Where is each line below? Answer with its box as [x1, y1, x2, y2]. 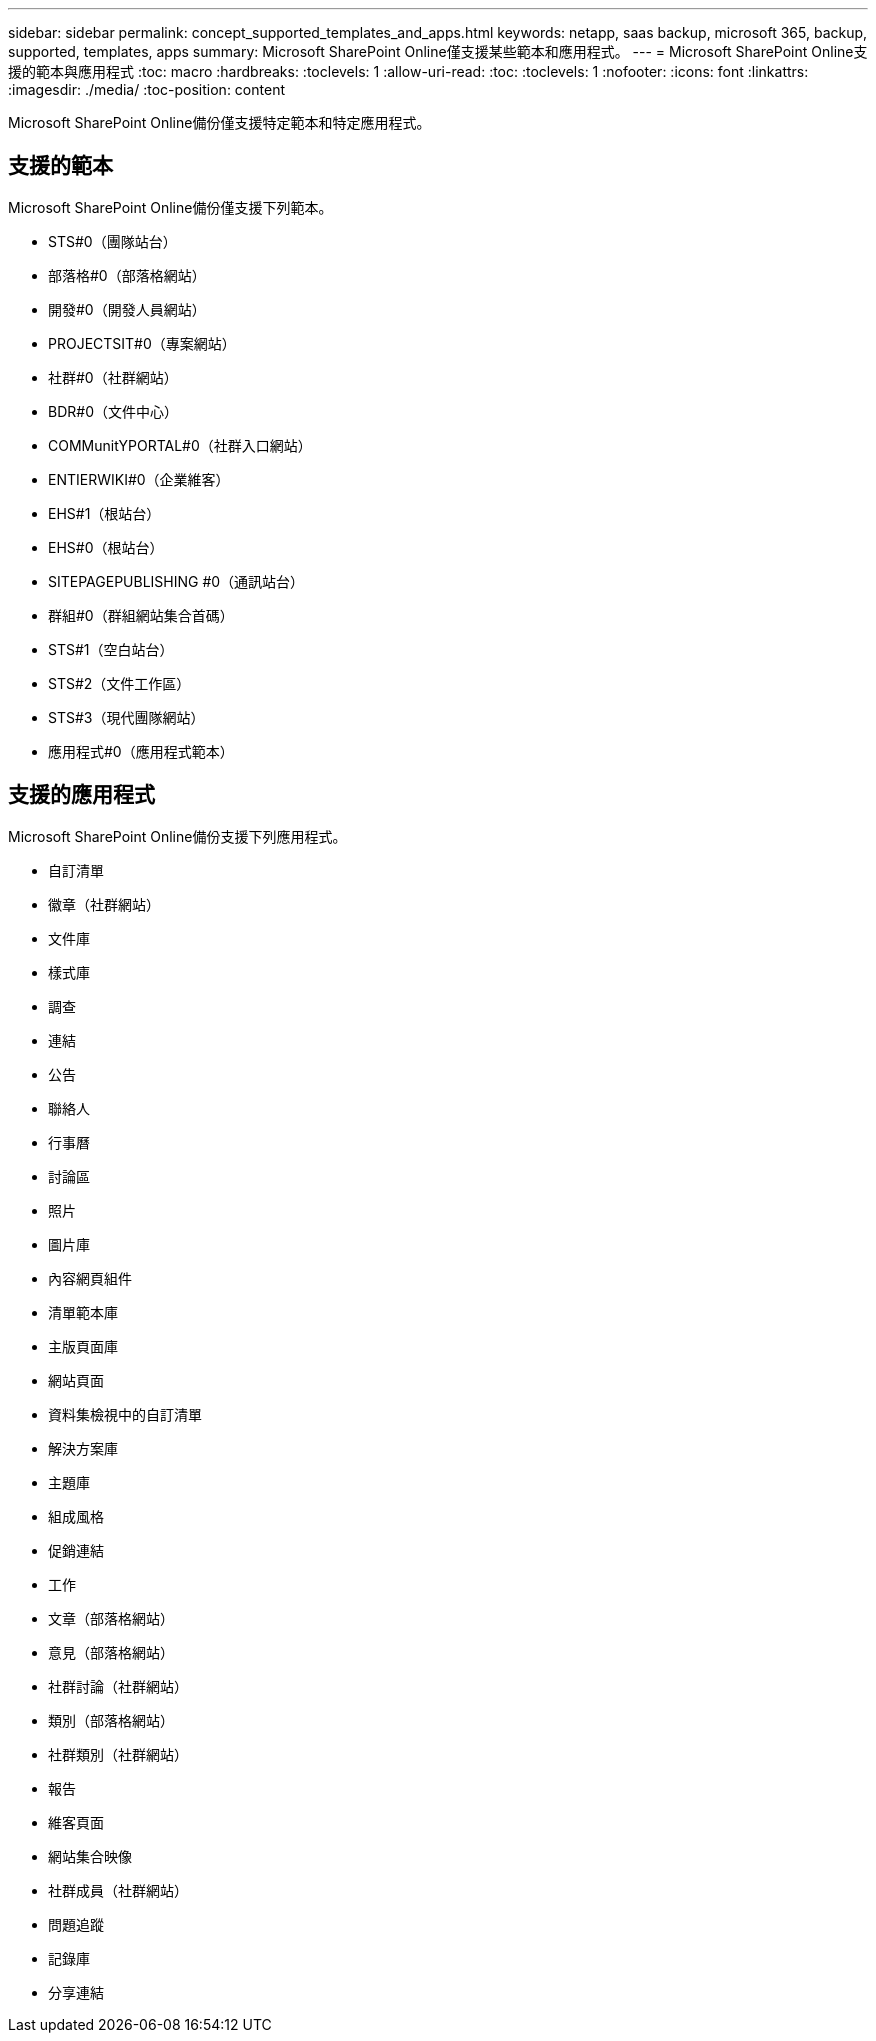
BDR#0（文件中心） [48, 402, 178, 420]
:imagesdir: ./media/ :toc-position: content [8, 81, 285, 98]
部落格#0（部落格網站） [48, 266, 206, 284]
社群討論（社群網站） [48, 1677, 188, 1695]
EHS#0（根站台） [48, 538, 164, 556]
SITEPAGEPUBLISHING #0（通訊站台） [48, 572, 305, 590]
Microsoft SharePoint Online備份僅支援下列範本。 [8, 198, 333, 216]
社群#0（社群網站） [48, 368, 178, 386]
